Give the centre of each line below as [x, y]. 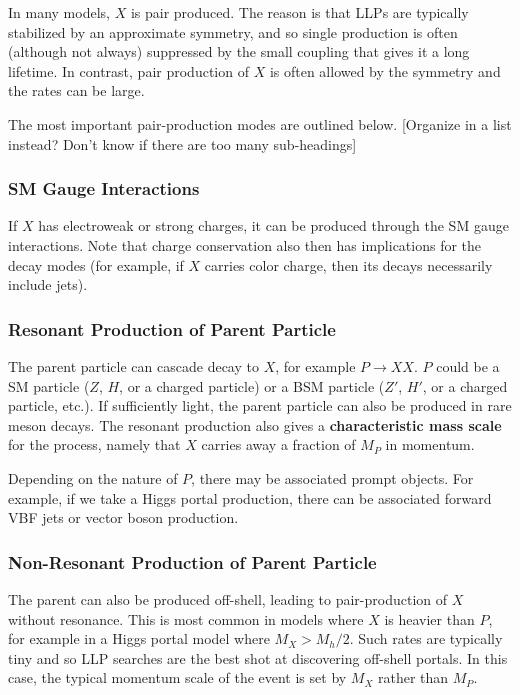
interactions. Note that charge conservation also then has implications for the [245, 244]
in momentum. [430, 444]
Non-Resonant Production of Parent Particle [192, 561]
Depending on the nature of [93, 477]
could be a [468, 365]
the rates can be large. [76, 90]
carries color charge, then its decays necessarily [348, 264]
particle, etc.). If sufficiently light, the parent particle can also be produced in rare [260, 405]
